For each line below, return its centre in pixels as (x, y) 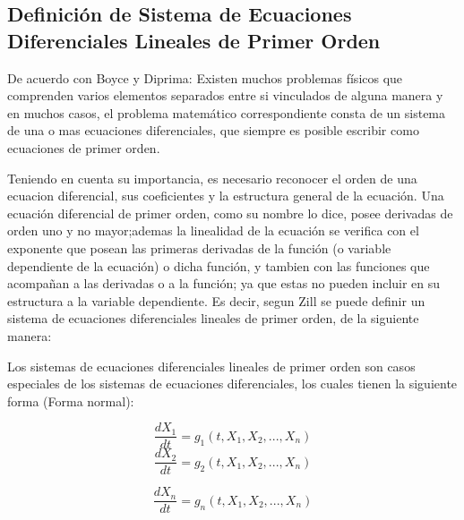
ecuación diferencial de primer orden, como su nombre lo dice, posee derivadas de (230, 213)
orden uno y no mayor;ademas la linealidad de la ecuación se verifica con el (213, 230)
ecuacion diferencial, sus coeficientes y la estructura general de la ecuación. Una (226, 196)
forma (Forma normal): (71, 401)
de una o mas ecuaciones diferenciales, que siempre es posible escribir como (213, 130)
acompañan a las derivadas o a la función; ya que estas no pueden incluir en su (224, 283)
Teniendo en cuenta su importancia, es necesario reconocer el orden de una (212, 178)
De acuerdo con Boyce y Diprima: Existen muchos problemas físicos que (205, 77)
